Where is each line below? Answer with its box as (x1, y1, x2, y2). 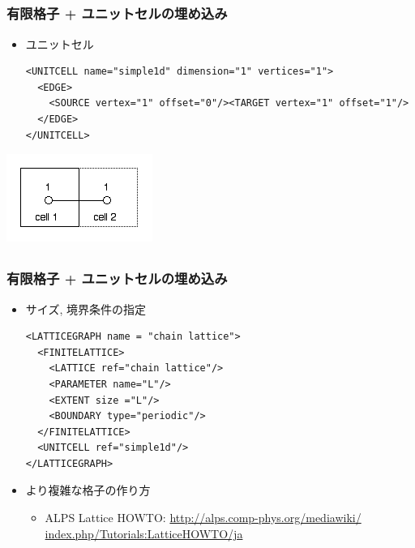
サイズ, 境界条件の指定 (25, 300, 146, 317)
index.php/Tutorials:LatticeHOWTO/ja (45, 524, 243, 542)
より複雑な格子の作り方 (25, 482, 151, 499)
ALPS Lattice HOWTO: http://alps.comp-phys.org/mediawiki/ (45, 509, 362, 526)
